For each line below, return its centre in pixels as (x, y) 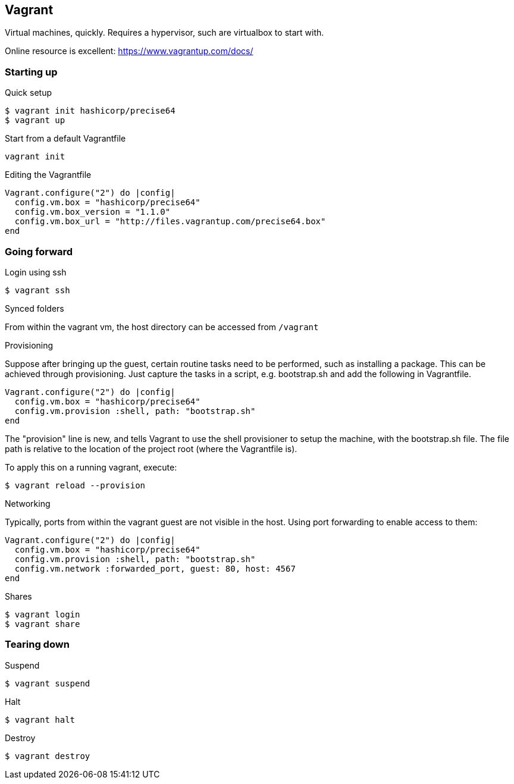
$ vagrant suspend (48, 683)
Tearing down (37, 645)
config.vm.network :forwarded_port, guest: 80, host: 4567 (155, 568)
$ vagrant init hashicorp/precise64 (90, 111)
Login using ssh (36, 272)
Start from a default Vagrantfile (65, 139)
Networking (28, 503)
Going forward (39, 251)
